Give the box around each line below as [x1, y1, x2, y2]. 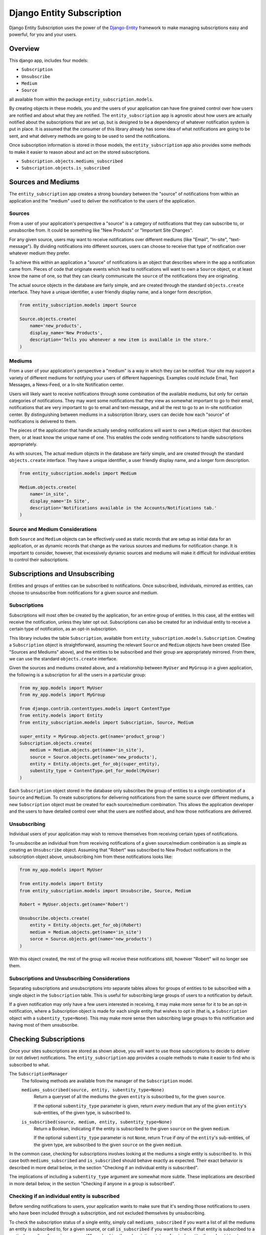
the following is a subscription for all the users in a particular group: [9, 672, 146, 678]
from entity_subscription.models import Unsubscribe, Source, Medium [19, 888, 191, 894]
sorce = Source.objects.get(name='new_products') [30, 936, 152, 942]
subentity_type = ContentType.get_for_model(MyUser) [30, 768, 160, 774]
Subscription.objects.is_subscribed [21, 165, 110, 171]
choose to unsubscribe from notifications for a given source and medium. [9, 589, 159, 595]
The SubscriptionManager [9, 1071, 68, 1077]
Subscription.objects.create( [19, 740, 93, 746]
